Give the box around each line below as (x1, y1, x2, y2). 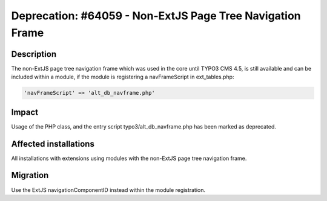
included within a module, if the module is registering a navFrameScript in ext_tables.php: (11, 73, 234, 81)
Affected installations (11, 139, 95, 149)
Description (11, 49, 57, 59)
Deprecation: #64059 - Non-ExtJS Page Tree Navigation (11, 9, 301, 22)
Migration (11, 170, 49, 180)
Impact (11, 107, 39, 117)
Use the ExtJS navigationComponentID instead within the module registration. (11, 186, 206, 193)
